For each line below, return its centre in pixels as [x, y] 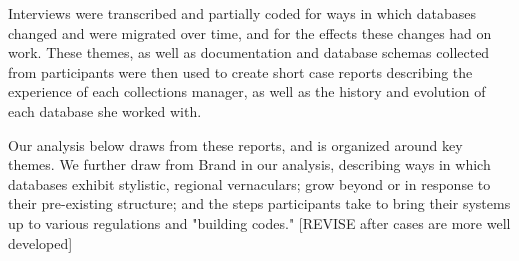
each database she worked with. [105, 110]
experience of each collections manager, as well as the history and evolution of [247, 91]
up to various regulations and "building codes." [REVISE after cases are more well [259, 222]
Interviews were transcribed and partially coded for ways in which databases [242, 13]
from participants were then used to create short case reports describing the [240, 71]
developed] [40, 242]
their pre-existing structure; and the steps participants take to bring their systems [259, 203]
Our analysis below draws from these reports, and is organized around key [235, 144]
